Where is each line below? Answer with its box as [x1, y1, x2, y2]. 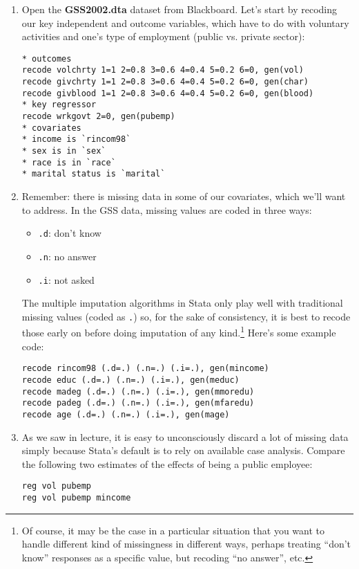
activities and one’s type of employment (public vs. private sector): [21, 29, 305, 44]
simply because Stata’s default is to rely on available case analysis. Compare [21, 443, 345, 458]
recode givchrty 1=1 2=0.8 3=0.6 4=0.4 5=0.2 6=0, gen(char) [21, 77, 309, 87]
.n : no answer [38, 249, 97, 263]
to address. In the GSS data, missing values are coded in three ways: [21, 202, 312, 217]
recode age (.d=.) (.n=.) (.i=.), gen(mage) [21, 409, 230, 419]
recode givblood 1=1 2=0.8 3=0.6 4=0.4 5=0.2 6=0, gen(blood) [21, 88, 314, 98]
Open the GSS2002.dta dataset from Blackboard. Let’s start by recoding [21, 2, 337, 16]
